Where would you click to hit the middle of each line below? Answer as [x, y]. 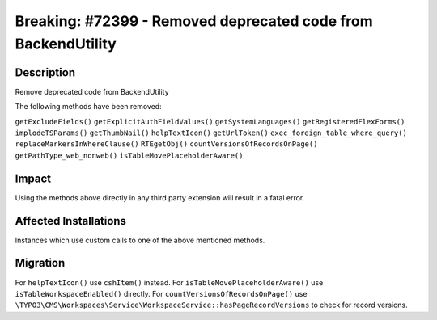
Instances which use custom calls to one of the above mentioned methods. [140, 240]
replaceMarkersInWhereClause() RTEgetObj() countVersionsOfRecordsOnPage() [166, 144]
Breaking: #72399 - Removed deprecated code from [194, 21]
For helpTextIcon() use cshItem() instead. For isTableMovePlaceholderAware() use [169, 282]
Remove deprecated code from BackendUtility [92, 91]
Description [45, 72]
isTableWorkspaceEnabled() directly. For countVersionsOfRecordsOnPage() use [161, 293]
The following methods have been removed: [88, 107]
